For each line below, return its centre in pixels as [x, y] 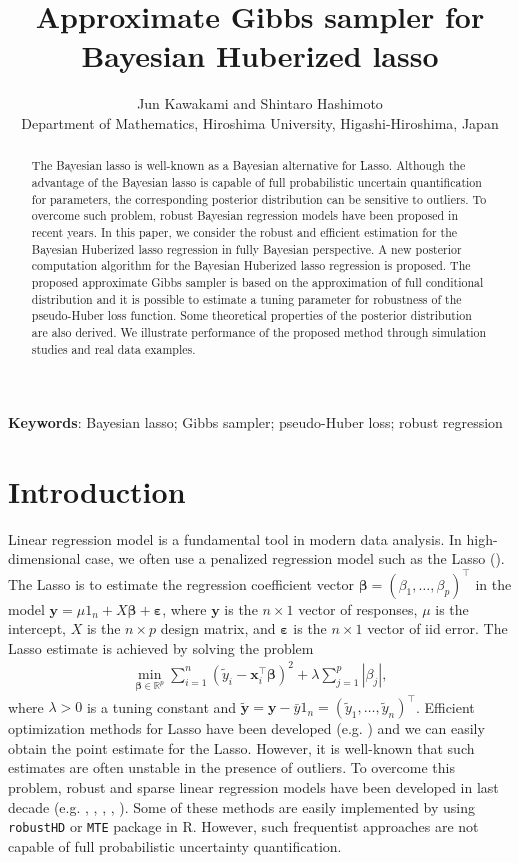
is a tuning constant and [161, 706]
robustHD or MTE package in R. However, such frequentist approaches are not [243, 826]
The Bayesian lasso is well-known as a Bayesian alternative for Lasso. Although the [248, 165]
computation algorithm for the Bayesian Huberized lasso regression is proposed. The [251, 265]
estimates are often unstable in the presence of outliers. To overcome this [232, 767]
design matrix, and [218, 628]
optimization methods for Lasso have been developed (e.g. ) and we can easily [246, 728]
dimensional [44, 558]
